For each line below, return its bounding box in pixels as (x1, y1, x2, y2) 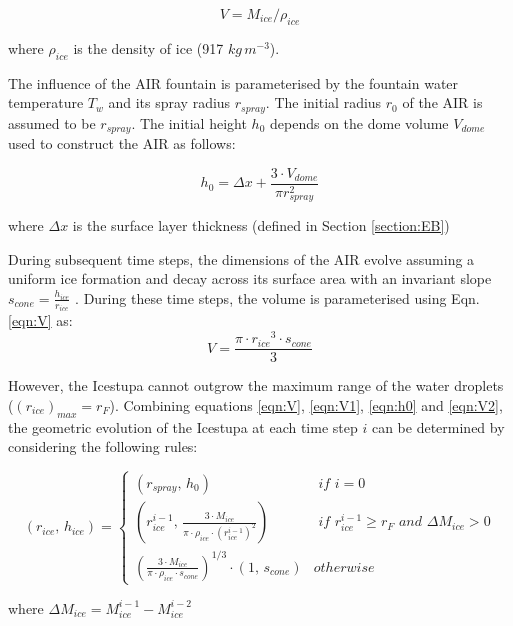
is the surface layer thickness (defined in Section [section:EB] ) (72, 215, 450, 236)
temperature (8, 92, 84, 113)
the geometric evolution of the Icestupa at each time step (8, 416, 358, 437)
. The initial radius (265, 92, 382, 113)
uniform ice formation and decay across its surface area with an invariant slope (8, 268, 492, 289)
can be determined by (371, 416, 505, 437)
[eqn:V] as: (8, 310, 73, 331)
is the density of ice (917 (73, 37, 224, 58)
